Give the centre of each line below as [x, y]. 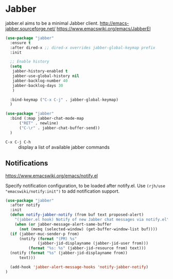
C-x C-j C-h [18, 142]
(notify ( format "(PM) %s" [48, 239]
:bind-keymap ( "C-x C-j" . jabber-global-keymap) [64, 100]
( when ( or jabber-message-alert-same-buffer [63, 224]
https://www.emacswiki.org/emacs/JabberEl [103, 28]
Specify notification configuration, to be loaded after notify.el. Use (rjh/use [85, 185]
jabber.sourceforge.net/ [30, 28]
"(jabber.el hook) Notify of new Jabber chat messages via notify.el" [92, 219]
